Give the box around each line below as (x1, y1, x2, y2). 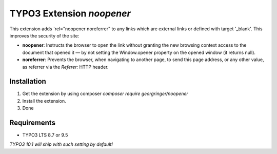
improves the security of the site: (9, 32, 80, 38)
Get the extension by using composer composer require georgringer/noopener (22, 90, 188, 97)
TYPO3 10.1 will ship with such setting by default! (9, 141, 113, 147)
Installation (9, 77, 46, 86)
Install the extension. (22, 98, 66, 104)
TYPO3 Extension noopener (9, 8, 131, 19)
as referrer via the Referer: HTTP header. (22, 64, 109, 70)
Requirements (9, 119, 56, 127)
